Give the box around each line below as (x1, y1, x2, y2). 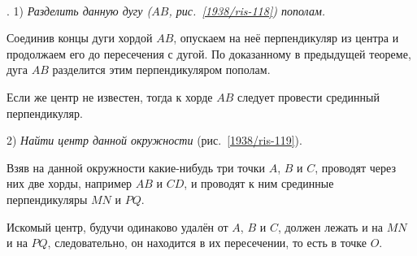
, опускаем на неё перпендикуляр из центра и (173, 29, 399, 46)
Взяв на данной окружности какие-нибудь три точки (7, 158, 266, 176)
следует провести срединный (237, 88, 380, 105)
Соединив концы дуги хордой (7, 29, 153, 46)
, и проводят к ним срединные (184, 175, 334, 192)
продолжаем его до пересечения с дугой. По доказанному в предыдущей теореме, (7, 45, 411, 62)
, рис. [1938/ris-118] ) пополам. (168, 2, 326, 19)
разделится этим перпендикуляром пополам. (52, 61, 271, 78)
